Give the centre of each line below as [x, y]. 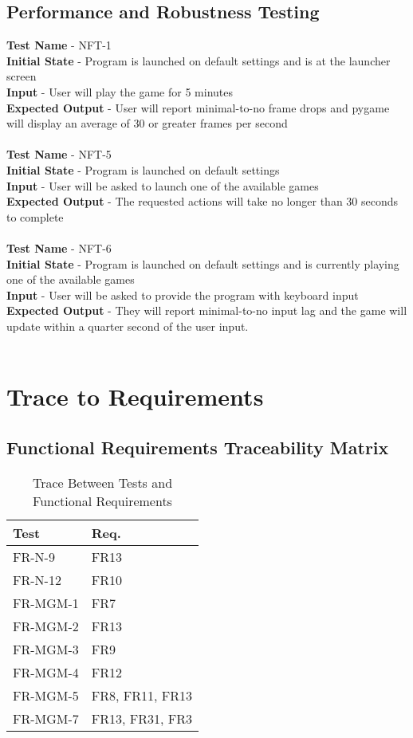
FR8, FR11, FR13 [142, 695]
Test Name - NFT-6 [59, 247]
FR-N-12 [37, 579]
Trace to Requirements [135, 396]
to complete [35, 216]
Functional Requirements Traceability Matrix [198, 447]
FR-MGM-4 [46, 672]
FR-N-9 [34, 556]
